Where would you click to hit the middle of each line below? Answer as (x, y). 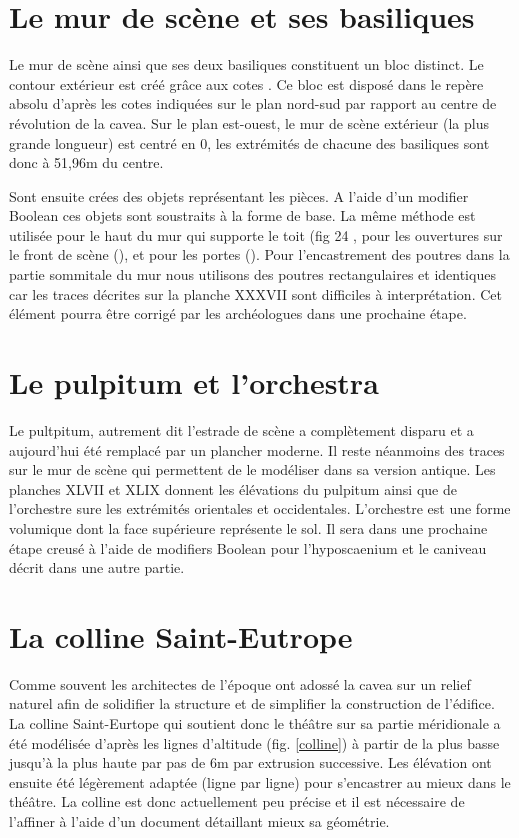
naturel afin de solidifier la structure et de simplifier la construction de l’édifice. (252, 703)
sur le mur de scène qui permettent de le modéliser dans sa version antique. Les (252, 469)
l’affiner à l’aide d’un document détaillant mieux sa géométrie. (199, 821)
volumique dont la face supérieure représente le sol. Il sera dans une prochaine (248, 527)
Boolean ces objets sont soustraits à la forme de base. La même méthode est (242, 215)
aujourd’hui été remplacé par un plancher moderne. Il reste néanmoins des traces (257, 449)
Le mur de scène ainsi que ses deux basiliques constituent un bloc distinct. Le (246, 64)
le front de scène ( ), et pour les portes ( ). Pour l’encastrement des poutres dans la (259, 254)
